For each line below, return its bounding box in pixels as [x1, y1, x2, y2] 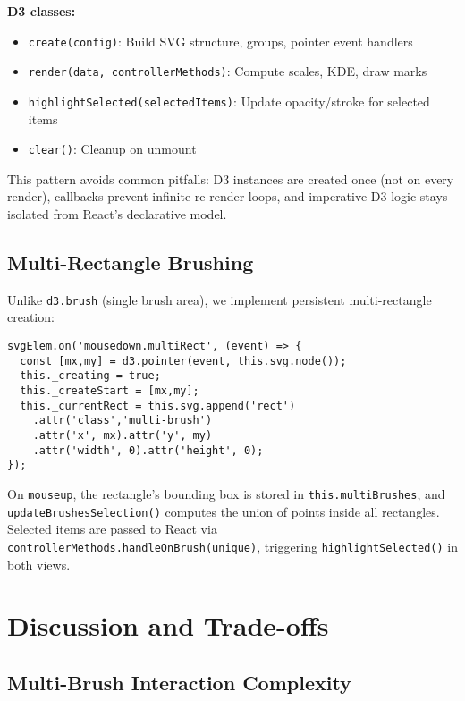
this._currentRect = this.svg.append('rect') [20, 399, 296, 412]
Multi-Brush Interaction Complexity [7, 668, 351, 696]
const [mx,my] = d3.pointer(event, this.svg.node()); [20, 354, 347, 367]
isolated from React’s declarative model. [7, 205, 227, 223]
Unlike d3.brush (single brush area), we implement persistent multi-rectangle [7, 290, 432, 308]
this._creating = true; [20, 369, 161, 383]
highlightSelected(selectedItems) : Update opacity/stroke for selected [28, 91, 430, 110]
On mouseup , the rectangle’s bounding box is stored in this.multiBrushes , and [7, 484, 445, 503]
